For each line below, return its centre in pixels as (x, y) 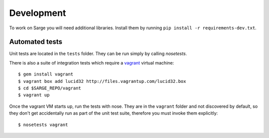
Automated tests (36, 42)
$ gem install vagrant (46, 74)
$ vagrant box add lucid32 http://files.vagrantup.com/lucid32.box (102, 81)
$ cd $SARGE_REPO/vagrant (50, 88)
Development (38, 13)
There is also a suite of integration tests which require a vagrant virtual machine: (92, 63)
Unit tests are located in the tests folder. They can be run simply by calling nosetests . (98, 54)
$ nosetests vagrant (43, 125)
